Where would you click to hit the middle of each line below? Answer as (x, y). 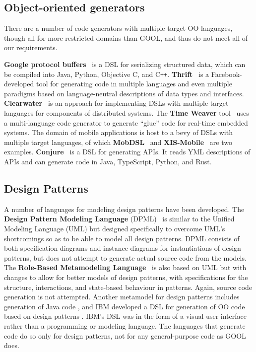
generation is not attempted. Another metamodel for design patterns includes (122, 297)
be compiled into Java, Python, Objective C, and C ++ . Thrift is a (107, 74)
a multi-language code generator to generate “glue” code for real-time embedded (126, 122)
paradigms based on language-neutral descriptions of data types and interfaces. (124, 93)
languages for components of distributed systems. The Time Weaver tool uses (127, 113)
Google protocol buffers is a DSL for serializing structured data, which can (125, 64)
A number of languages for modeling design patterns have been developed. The (124, 209)
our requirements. (31, 47)
